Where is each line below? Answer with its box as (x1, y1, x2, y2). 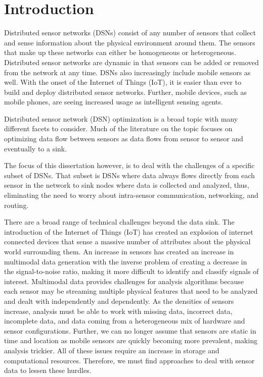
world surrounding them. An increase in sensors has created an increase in (4, 246, 234, 256)
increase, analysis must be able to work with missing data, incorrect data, (4, 305, 233, 316)
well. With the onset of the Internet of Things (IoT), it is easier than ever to (4, 77, 241, 87)
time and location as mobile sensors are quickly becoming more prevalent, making (4, 335, 257, 346)
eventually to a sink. (4, 143, 67, 153)
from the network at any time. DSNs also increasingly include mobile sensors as (4, 67, 251, 77)
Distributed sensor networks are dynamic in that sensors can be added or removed (4, 57, 259, 67)
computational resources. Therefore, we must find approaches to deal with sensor (4, 355, 255, 365)
